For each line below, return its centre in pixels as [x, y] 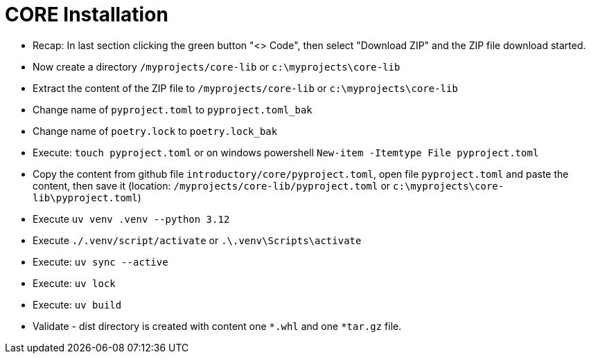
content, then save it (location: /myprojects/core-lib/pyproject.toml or [212, 185]
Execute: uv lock [74, 283]
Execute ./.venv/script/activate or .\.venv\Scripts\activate [197, 240]
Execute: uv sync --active [100, 261]
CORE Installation [87, 15]
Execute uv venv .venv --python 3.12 [131, 219]
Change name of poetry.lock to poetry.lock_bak [155, 131]
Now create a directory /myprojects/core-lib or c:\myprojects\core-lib [217, 66]
